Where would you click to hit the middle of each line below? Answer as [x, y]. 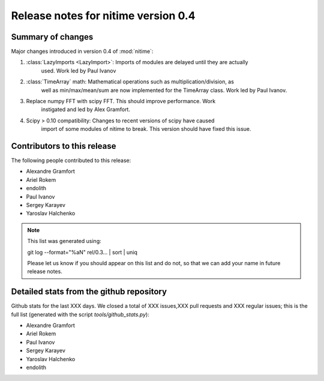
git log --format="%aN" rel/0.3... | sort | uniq [82, 252]
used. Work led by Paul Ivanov [79, 70]
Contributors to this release [64, 146]
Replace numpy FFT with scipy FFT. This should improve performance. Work [121, 101]
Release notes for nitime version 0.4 [103, 16]
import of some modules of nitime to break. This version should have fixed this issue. [146, 129]
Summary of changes [52, 37]
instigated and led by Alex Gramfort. [85, 109]
